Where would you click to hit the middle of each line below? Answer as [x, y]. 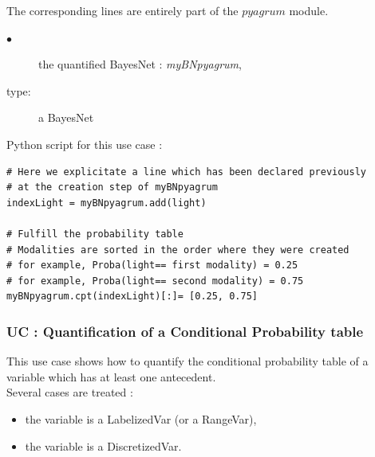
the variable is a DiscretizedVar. [103, 445]
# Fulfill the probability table [95, 234]
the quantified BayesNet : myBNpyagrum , [140, 64]
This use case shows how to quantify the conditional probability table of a [187, 361]
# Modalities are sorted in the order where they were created [178, 250]
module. [309, 10]
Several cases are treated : [70, 392]
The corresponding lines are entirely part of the [122, 10]
